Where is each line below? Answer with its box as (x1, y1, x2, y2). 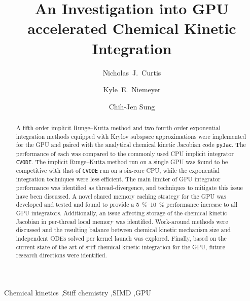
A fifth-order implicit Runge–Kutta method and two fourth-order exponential (16, 124, 221, 132)
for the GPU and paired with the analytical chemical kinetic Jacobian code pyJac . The (16, 140, 246, 149)
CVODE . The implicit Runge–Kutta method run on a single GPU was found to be (16, 158, 228, 166)
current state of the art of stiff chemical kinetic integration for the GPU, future (16, 242, 225, 251)
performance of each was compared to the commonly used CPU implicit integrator (16, 149, 234, 158)
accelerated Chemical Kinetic (27, 18, 236, 39)
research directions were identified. (16, 251, 107, 259)
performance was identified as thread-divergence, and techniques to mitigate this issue (16, 183, 243, 192)
